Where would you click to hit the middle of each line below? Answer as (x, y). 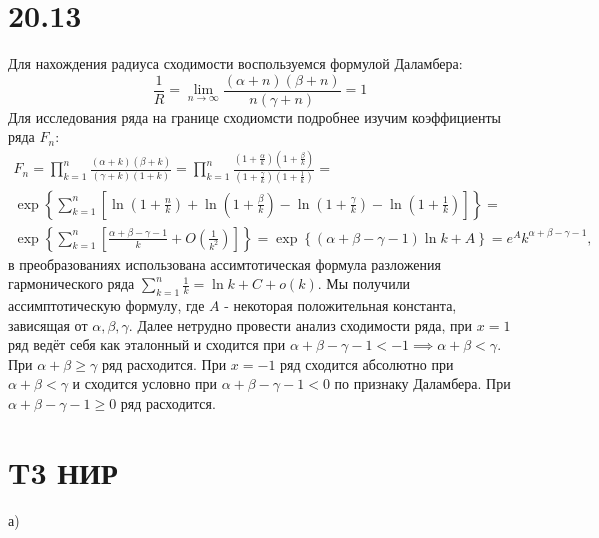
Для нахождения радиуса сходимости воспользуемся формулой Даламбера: (235, 63)
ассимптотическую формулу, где (106, 305)
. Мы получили (364, 283)
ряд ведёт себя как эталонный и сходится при (147, 344)
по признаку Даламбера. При (422, 383)
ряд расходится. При (164, 363)
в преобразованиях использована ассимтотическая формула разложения (224, 263)
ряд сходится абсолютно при (367, 363)
